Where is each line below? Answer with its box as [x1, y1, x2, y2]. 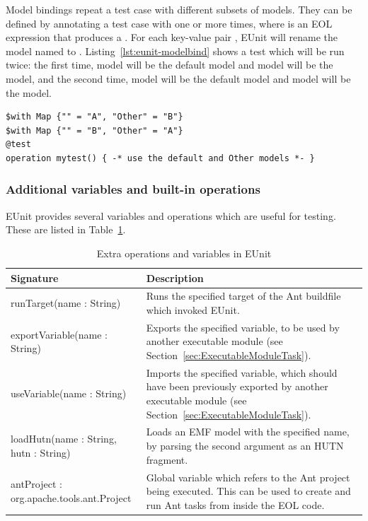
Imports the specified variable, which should [146, 365, 338, 380]
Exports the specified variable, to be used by [146, 320, 340, 334]
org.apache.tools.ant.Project [11, 490, 132, 505]
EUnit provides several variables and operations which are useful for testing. [6, 208, 336, 223]
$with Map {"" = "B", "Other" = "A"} [6, 125, 183, 136]
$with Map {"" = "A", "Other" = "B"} [6, 112, 183, 122]
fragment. [146, 452, 188, 467]
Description [146, 270, 204, 285]
